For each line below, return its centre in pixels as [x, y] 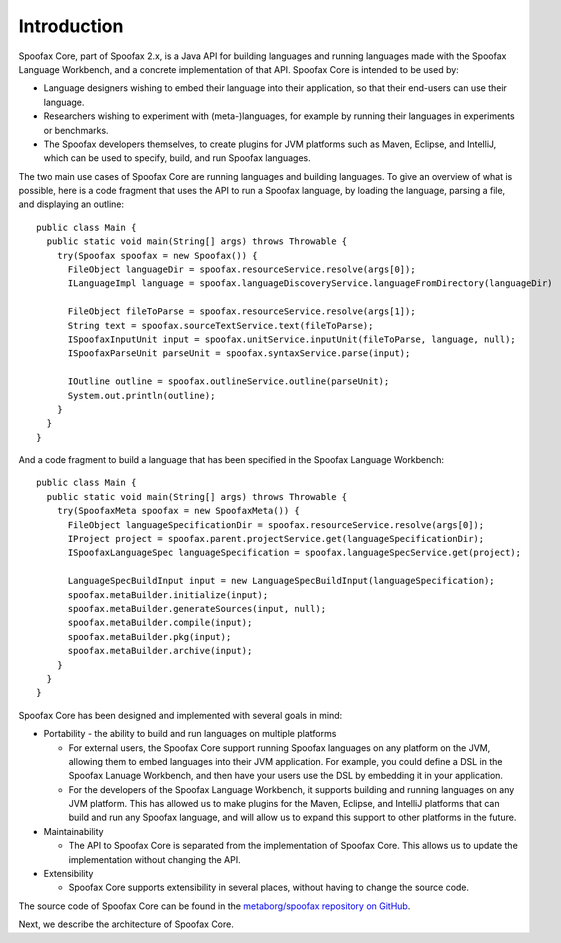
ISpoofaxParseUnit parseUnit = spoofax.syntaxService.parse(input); [239, 353]
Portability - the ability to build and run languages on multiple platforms [190, 734]
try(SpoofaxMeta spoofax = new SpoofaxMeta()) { [178, 511]
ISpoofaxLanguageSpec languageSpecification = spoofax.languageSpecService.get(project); [294, 553]
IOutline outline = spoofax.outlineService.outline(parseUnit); [228, 381]
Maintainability [73, 831]
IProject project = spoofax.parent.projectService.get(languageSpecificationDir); [276, 539]
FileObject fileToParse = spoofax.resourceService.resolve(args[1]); [241, 311]
